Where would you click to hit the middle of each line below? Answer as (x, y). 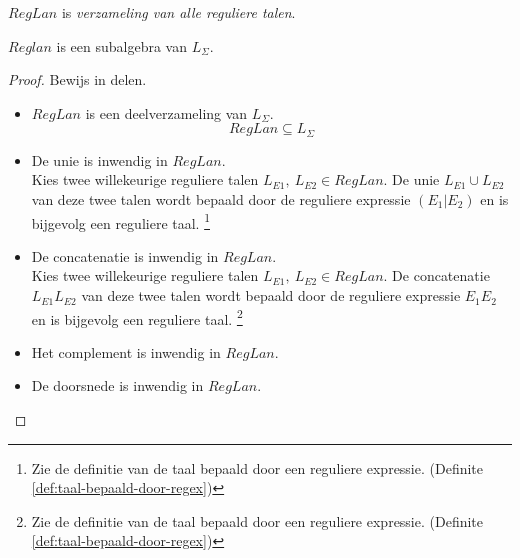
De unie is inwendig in (99, 159)
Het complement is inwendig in (126, 351)
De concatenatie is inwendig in (125, 255)
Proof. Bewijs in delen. (77, 79)
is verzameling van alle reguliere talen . (178, 12)
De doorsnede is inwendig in (117, 385)
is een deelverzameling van (166, 112)
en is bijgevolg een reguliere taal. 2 (137, 317)
